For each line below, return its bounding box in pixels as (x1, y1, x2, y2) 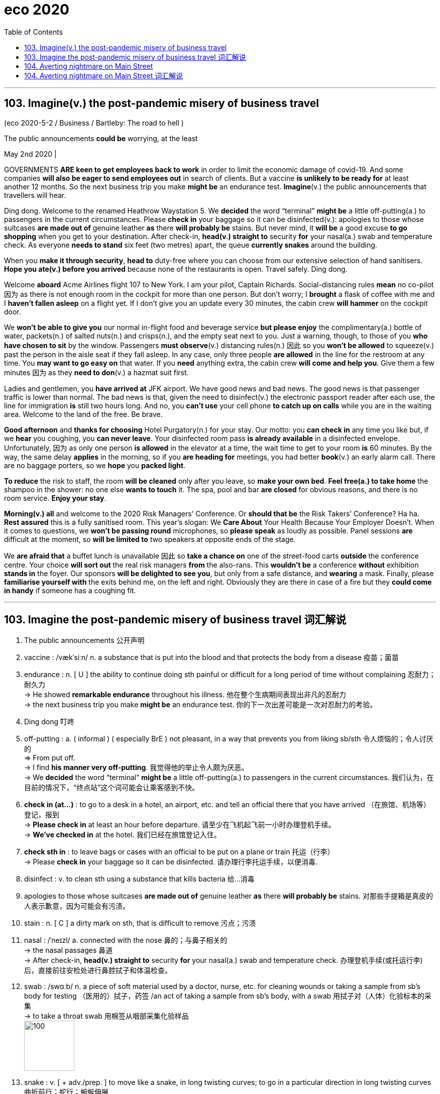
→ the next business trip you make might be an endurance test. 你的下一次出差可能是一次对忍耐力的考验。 (24, 700, 377, 709)
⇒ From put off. (24, 753, 75, 762)
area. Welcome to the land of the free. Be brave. (4, 409, 163, 418)
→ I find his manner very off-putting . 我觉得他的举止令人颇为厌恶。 (24, 763, 249, 772)
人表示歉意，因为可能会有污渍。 (24, 902, 130, 911)
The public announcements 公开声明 (24, 636, 145, 645)
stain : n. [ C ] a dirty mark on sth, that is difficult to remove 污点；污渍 (24, 919, 256, 928)
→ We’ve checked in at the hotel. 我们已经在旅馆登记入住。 (24, 830, 221, 839)
